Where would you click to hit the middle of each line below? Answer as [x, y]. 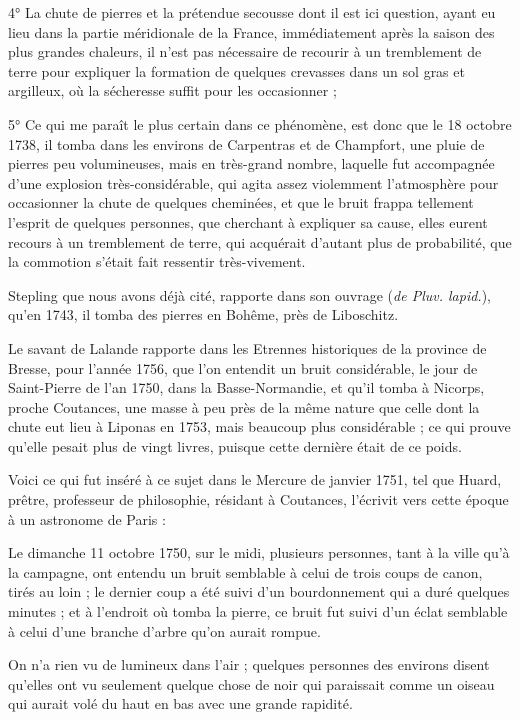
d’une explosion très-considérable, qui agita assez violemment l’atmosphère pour [253, 182]
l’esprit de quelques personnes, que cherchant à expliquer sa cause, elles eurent [248, 221]
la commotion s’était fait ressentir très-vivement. [157, 261]
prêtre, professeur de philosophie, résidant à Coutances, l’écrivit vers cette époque [258, 499]
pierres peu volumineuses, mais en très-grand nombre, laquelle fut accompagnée [251, 163]
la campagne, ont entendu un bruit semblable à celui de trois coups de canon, [245, 571]
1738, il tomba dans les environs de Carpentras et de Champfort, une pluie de [246, 143]
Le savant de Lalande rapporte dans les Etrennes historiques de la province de [247, 347]
